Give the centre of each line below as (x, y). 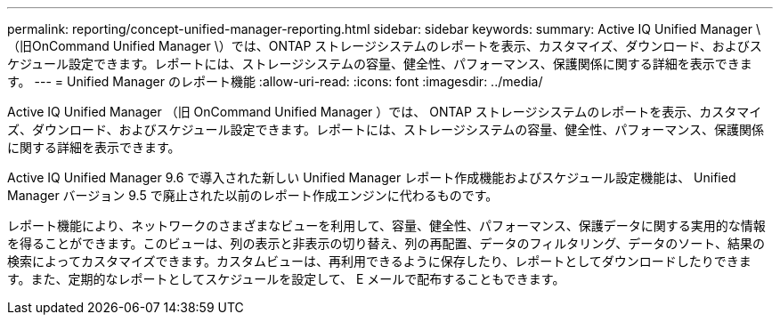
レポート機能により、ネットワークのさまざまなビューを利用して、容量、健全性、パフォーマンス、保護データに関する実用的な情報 (386, 225)
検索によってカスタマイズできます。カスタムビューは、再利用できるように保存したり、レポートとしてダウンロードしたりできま (379, 261)
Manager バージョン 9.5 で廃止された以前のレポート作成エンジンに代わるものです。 (253, 195)
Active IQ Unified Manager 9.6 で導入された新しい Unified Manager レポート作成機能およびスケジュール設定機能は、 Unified (372, 177)
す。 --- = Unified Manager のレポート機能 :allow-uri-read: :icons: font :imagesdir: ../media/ (275, 81)
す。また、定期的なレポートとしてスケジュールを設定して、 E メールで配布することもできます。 (286, 279)
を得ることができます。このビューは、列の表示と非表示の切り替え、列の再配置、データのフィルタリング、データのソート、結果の (386, 243)
